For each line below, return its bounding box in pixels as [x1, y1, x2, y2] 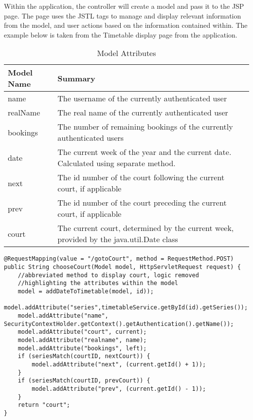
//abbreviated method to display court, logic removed [18, 271, 199, 279]
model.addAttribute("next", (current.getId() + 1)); [32, 361, 206, 368]
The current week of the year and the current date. [57, 146, 232, 158]
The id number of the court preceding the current [57, 197, 227, 209]
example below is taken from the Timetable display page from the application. [4, 29, 237, 39]
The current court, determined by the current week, [57, 222, 234, 234]
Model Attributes [97, 47, 156, 59]
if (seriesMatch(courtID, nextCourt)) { [18, 353, 150, 360]
